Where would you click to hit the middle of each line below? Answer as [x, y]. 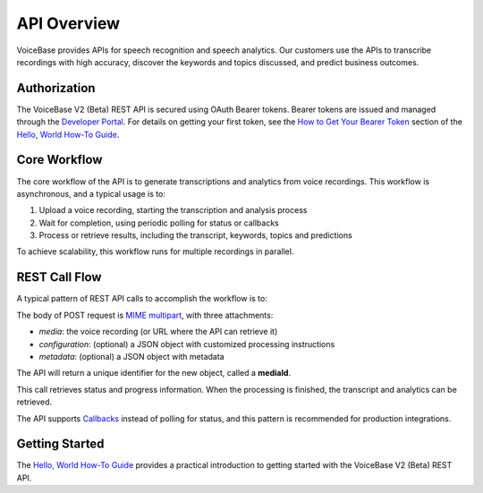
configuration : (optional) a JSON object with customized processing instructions [187, 344]
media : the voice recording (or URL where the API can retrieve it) [158, 332]
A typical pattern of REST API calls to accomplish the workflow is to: [142, 299]
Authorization [56, 88]
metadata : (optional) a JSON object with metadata [131, 356]
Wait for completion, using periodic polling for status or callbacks [159, 223]
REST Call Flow [59, 277]
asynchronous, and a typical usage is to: [91, 193]
